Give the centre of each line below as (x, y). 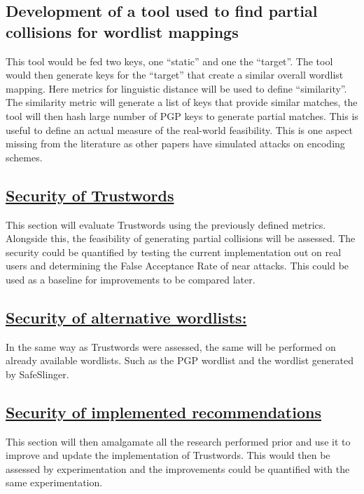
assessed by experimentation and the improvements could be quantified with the (178, 468)
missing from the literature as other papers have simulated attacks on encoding (175, 143)
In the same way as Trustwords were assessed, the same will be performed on (171, 346)
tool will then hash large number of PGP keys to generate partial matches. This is (182, 115)
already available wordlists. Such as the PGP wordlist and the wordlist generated (180, 360)
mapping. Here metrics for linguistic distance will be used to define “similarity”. (176, 88)
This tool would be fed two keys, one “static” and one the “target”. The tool (169, 61)
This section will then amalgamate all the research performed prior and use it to (178, 441)
